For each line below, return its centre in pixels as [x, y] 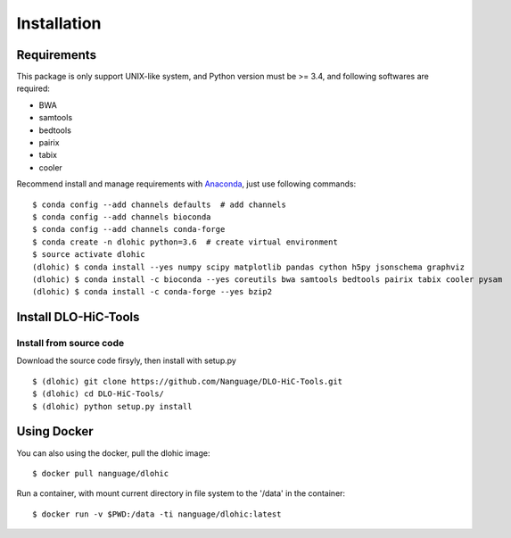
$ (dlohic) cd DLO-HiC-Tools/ [99, 394]
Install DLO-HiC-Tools [78, 317]
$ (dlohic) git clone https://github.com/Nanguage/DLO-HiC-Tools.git [188, 381]
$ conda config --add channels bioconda [122, 217]
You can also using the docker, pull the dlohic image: [113, 453]
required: [33, 88]
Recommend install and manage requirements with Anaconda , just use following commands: [186, 184]
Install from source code [70, 343]
